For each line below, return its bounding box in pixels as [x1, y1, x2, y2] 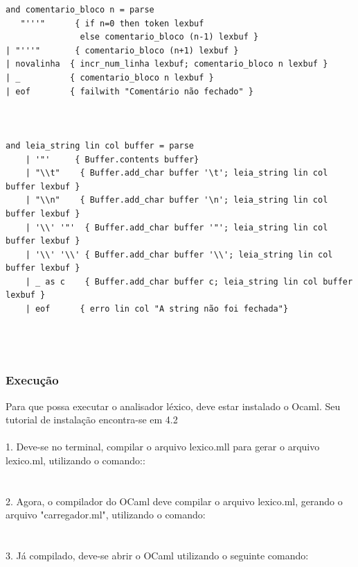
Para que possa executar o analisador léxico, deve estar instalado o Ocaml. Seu [6, 398, 341, 413]
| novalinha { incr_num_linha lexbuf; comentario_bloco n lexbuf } [6, 59, 328, 69]
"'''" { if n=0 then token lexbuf [20, 18, 204, 28]
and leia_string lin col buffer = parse [6, 140, 195, 151]
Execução [6, 371, 59, 389]
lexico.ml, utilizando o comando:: [6, 453, 145, 468]
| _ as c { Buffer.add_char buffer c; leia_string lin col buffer [25, 276, 353, 287]
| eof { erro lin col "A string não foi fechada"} [25, 304, 289, 314]
